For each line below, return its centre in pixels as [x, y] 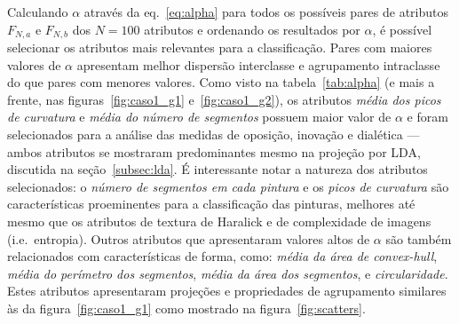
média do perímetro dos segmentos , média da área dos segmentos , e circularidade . [228, 273]
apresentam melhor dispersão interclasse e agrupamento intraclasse [258, 64]
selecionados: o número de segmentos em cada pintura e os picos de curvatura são [228, 186]
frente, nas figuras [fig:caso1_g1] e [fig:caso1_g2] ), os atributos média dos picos [224, 99]
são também [419, 238]
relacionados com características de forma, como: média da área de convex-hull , [222, 256]
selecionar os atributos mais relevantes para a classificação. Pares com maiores [220, 47]
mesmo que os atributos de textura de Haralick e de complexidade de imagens [219, 221]
